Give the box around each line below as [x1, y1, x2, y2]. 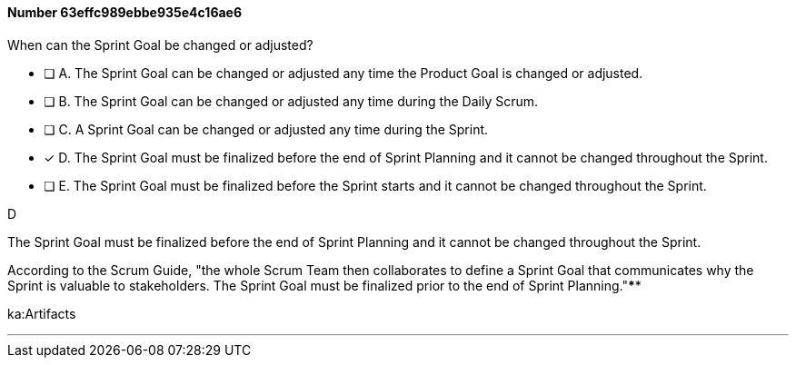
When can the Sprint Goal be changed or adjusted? [7, 36, 313, 53]
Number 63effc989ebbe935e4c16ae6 [7, 5, 243, 20]
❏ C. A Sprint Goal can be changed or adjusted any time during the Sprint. [44, 121, 489, 137]
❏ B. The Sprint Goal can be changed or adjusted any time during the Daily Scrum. [44, 93, 539, 109]
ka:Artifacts [7, 305, 76, 321]
